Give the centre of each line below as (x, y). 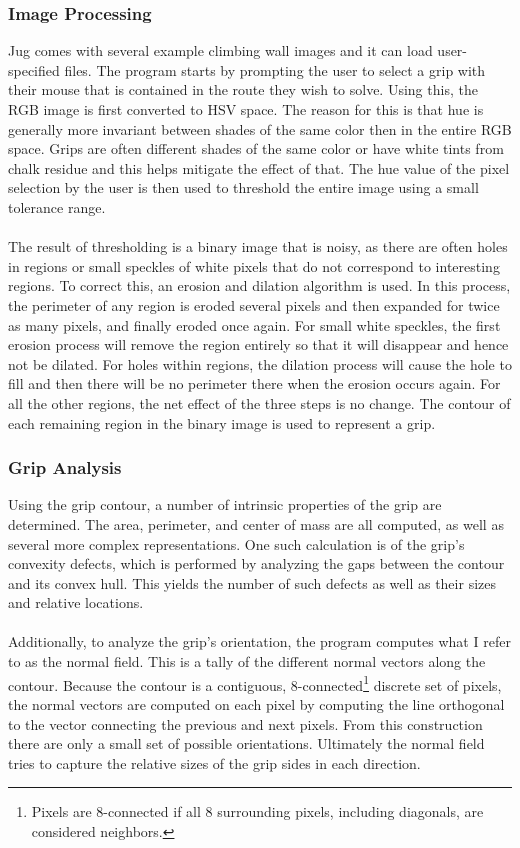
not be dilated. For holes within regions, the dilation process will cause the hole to (260, 363)
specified (34, 69)
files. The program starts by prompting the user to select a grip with (275, 69)
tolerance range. (57, 206)
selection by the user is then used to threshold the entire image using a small (243, 187)
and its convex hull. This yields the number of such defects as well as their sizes (252, 582)
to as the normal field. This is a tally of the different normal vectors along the (247, 661)
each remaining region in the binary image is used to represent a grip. (222, 422)
